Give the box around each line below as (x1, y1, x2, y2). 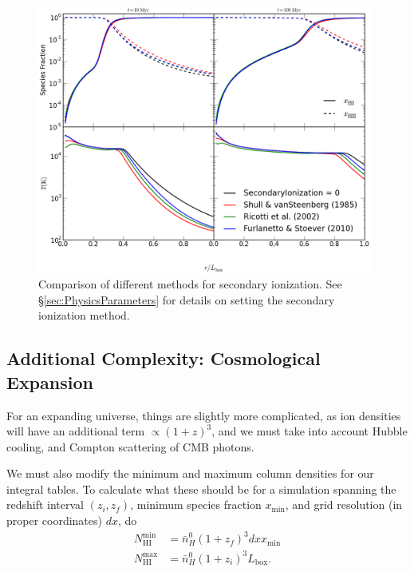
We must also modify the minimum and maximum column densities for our (6, 465, 374, 482)
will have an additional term (6, 423, 145, 439)
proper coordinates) (6, 512, 102, 529)
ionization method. (38, 307, 130, 324)
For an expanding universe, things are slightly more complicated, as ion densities (6, 407, 401, 423)
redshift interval (6, 496, 85, 513)
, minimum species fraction (130, 496, 262, 513)
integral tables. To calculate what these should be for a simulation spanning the (6, 480, 396, 497)
